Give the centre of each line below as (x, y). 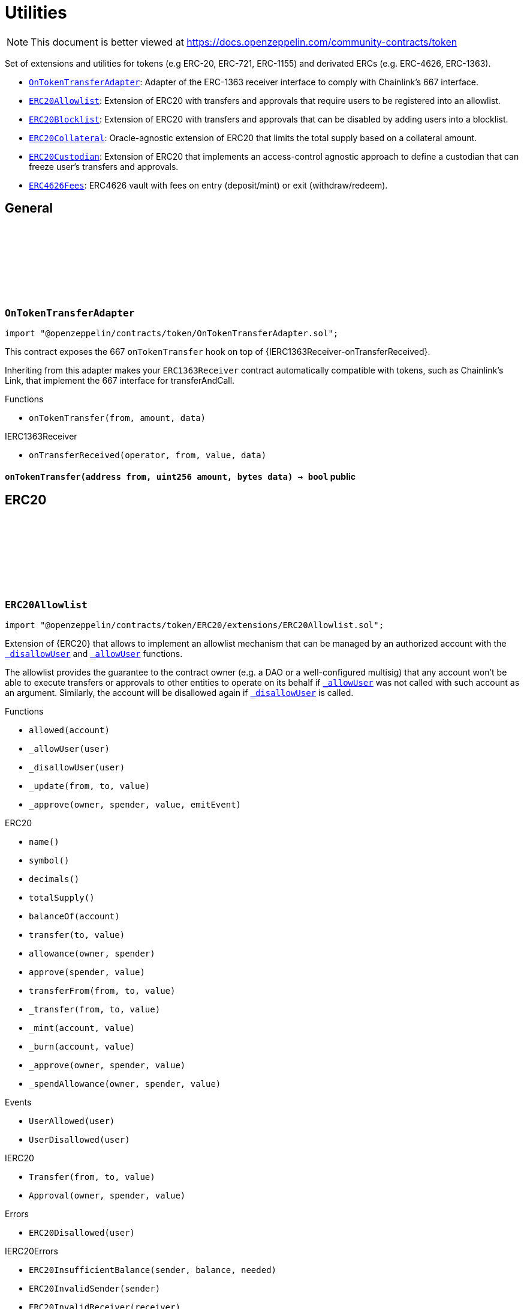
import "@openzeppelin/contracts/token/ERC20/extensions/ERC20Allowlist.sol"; (195, 625)
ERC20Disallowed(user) (82, 1232)
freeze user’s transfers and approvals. (104, 166)
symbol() (49, 860)
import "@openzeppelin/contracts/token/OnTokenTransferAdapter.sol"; (172, 333)
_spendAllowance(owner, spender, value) (125, 1084)
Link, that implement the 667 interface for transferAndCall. (120, 380)
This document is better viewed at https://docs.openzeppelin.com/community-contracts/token (244, 42)
